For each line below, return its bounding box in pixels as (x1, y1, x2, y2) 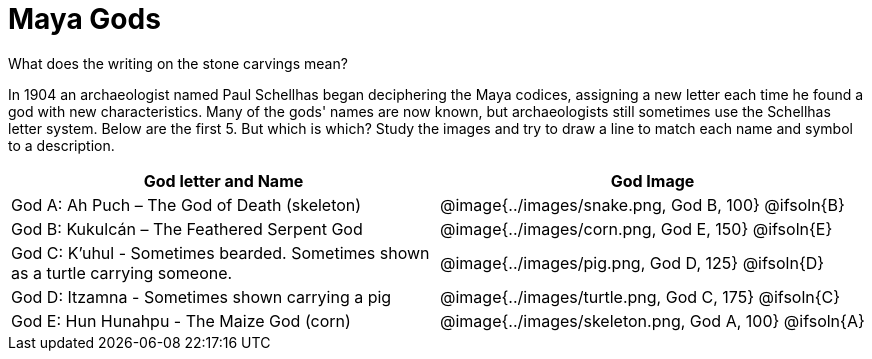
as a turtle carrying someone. (11, 262, 233, 283)
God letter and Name (143, 170, 304, 191)
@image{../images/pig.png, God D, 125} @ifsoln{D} (440, 252, 825, 273)
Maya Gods (8, 2, 161, 36)
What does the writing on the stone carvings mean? (8, 54, 348, 72)
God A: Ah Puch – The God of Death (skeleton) (11, 194, 362, 215)
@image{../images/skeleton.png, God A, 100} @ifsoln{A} (440, 310, 865, 331)
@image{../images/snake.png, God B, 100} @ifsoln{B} (440, 194, 845, 215)
